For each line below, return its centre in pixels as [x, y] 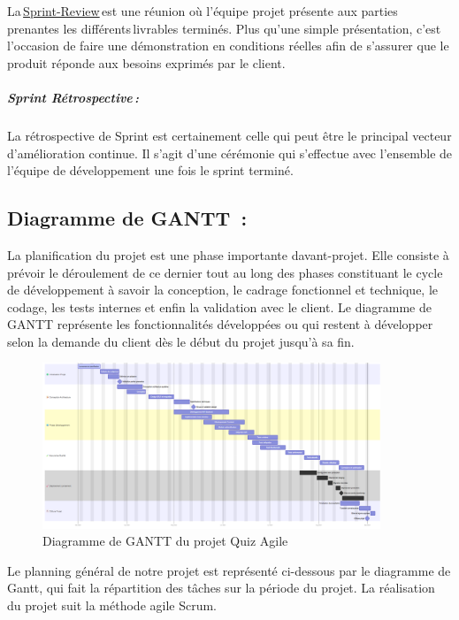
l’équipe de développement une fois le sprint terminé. [150, 170]
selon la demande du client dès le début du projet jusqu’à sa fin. [181, 341]
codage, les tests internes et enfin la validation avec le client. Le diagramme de [220, 306]
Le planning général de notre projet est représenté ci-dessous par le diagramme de [229, 570]
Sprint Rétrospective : [73, 97]
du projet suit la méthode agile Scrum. [112, 605]
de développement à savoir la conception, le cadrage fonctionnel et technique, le [223, 290]
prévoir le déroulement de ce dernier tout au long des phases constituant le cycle [225, 272]
